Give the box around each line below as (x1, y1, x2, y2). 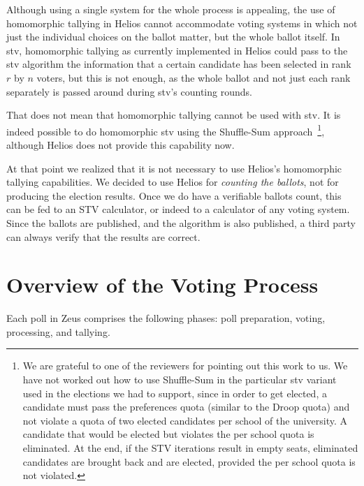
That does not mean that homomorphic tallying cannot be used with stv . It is (6, 108, 341, 122)
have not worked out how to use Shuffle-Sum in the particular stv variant (22, 372, 337, 387)
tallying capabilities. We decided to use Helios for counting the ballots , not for (6, 175, 339, 189)
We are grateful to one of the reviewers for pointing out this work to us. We (22, 358, 348, 373)
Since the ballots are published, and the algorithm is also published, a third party (6, 215, 356, 230)
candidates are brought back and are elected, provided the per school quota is (22, 454, 356, 469)
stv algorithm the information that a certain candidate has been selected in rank (6, 57, 351, 71)
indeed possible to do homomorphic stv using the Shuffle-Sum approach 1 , (6, 121, 325, 138)
